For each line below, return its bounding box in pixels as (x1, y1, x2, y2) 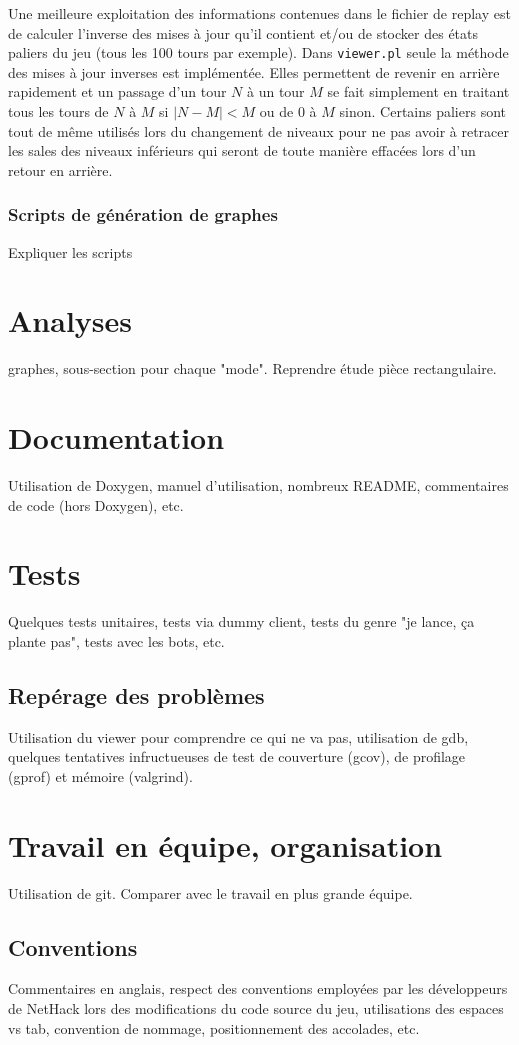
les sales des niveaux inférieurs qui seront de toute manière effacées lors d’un (8, 140, 476, 161)
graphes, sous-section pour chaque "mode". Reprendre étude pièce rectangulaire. (8, 358, 497, 379)
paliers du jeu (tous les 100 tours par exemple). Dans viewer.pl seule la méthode (8, 42, 509, 63)
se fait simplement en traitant (327, 81, 510, 102)
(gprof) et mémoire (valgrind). (8, 765, 193, 786)
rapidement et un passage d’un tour (8, 81, 227, 102)
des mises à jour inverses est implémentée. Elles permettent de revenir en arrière (8, 61, 500, 82)
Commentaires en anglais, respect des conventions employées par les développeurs (8, 978, 508, 999)
